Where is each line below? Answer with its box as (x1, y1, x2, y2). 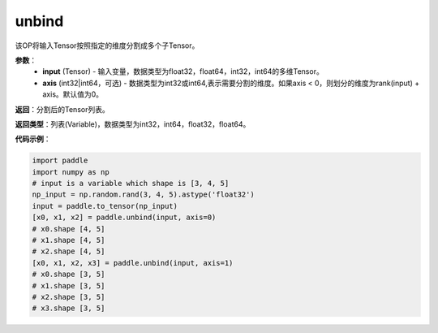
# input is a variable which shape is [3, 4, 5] (32, 179, 230, 188)
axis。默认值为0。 (42, 89, 104, 99)
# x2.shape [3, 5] (32, 292, 105, 301)
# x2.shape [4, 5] (32, 247, 105, 256)
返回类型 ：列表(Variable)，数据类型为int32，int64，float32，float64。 (15, 119, 251, 129)
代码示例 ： (15, 134, 51, 144)
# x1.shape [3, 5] (32, 281, 105, 290)
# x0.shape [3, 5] (32, 270, 105, 279)
